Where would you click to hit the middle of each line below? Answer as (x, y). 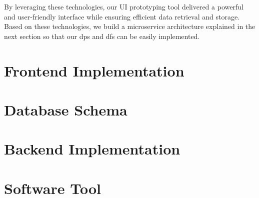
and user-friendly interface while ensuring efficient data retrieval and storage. (122, 16)
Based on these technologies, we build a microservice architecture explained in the (130, 26)
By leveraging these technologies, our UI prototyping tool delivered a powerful (124, 6)
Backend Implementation (92, 149)
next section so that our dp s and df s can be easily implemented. (102, 36)
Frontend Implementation (94, 70)
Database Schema (66, 109)
